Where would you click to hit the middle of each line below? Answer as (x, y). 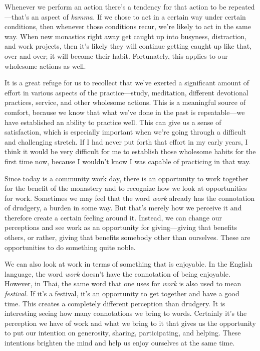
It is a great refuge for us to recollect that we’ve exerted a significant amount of (127, 83)
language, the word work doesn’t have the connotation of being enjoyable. (117, 273)
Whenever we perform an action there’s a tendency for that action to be (115, 7)
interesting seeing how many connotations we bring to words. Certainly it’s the (126, 313)
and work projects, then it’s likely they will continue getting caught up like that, (128, 46)
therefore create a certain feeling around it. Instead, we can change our (113, 217)
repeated (242, 7)
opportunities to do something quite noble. (70, 247)
